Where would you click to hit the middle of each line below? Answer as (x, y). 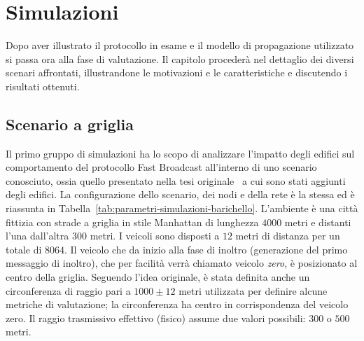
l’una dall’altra (37, 236)
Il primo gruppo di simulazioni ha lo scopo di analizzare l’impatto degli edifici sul (180, 153)
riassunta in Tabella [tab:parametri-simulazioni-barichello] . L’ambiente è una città (182, 208)
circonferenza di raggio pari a (68, 290)
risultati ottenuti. (43, 86)
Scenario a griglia (70, 124)
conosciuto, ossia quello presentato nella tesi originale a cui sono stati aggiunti (176, 180)
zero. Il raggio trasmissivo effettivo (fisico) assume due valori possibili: (156, 318)
